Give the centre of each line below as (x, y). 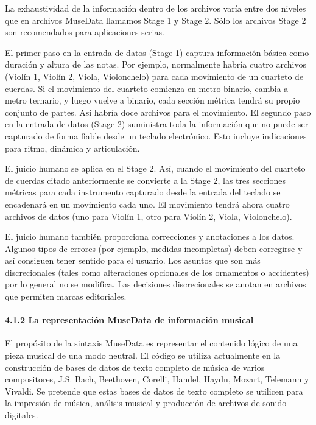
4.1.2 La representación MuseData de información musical (129, 320)
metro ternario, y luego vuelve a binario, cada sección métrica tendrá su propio (153, 100)
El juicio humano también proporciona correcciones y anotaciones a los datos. (150, 237)
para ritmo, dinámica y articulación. (72, 148)
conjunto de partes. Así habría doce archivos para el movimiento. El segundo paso (158, 112)
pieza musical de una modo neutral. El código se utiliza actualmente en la (143, 355)
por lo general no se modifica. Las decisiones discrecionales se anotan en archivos (156, 284)
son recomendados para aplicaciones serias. (85, 32)
